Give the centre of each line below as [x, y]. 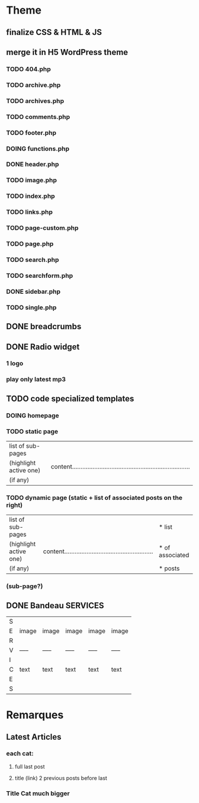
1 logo [15, 364]
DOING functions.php [38, 149]
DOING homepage [33, 415]
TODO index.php [31, 196]
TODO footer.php [31, 133]
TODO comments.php [38, 117]
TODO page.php [30, 244]
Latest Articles [34, 737]
